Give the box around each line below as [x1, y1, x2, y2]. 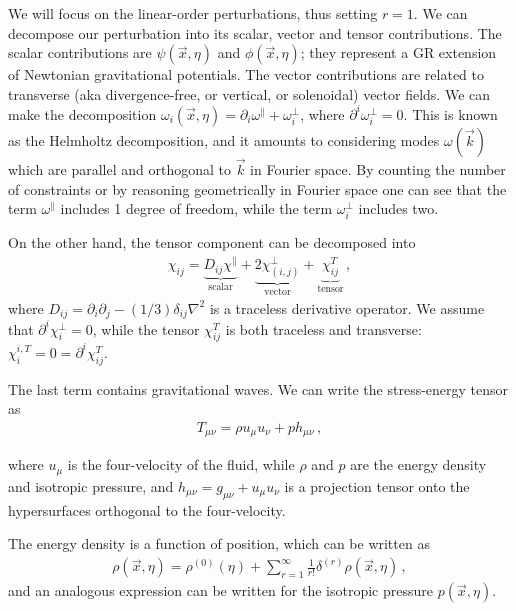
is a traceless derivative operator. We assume [209, 297, 485, 318]
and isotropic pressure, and [8, 475, 174, 496]
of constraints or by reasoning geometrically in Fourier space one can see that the [8, 178, 507, 199]
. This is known [403, 103, 498, 124]
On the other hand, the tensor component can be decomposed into [8, 232, 416, 253]
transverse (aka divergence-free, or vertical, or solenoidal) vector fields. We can [8, 83, 491, 104]
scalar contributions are [8, 42, 152, 63]
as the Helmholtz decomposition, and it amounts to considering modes [8, 129, 440, 150]
